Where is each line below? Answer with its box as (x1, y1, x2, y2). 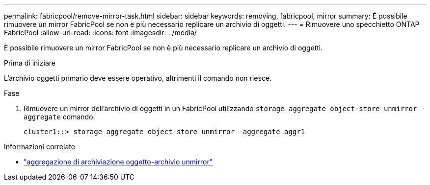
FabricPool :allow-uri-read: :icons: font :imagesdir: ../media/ (4, 28, 197, 37)
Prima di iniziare (4, 59, 55, 67)
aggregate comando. (24, 113, 95, 121)
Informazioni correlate (4, 142, 75, 151)
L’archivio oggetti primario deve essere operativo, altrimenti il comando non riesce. (4, 74, 272, 82)
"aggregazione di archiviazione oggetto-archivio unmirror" (24, 158, 213, 166)
